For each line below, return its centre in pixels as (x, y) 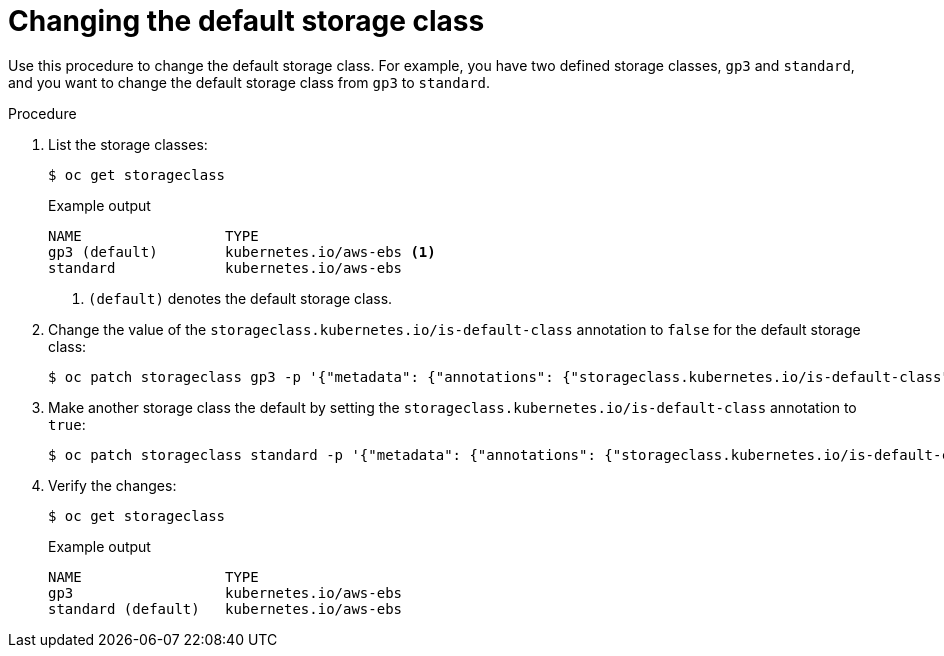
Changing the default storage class (246, 21)
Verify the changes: (112, 485)
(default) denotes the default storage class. (240, 298)
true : (67, 424)
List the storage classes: (128, 144)
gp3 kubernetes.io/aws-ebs (225, 592)
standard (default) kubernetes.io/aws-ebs (225, 608)
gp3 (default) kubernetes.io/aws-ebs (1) (242, 251)
